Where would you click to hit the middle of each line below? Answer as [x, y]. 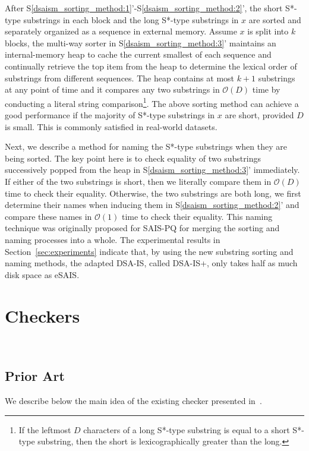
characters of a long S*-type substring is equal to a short [187, 429]
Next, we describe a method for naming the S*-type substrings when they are [146, 146]
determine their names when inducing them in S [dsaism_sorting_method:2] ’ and [152, 205]
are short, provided [259, 115]
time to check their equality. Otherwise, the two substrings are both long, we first [153, 193]
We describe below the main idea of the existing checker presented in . [133, 401]
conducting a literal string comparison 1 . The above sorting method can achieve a [152, 102]
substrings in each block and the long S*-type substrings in [131, 19]
